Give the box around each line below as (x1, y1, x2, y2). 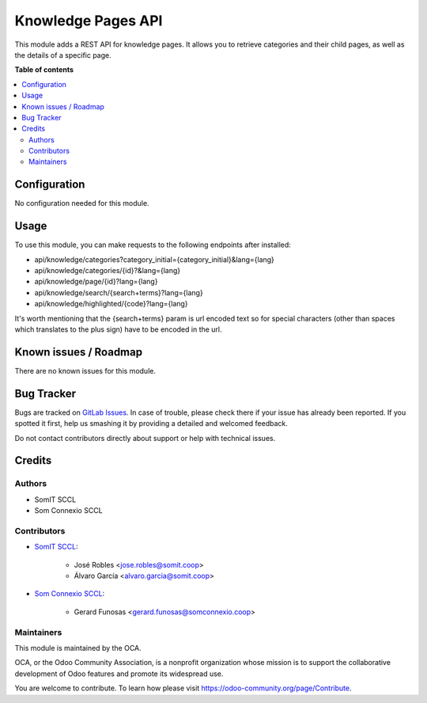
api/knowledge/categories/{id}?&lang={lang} (34, 266, 181, 275)
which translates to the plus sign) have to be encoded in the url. (14, 325, 222, 334)
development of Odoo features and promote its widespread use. (14, 669, 224, 678)
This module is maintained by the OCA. (14, 643, 142, 652)
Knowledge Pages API (14, 12, 163, 29)
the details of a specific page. (14, 50, 111, 59)
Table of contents (14, 65, 74, 74)
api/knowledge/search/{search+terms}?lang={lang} (34, 287, 203, 297)
